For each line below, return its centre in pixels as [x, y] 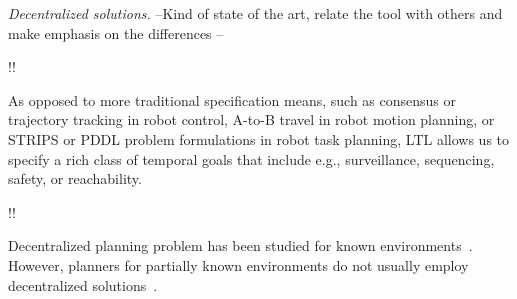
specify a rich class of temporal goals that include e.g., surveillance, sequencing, [251, 158]
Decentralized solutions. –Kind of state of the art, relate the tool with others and [255, 13]
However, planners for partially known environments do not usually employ [238, 264]
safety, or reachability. [75, 178]
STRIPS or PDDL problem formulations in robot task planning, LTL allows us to [259, 138]
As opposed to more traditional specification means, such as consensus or [232, 99]
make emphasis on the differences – [116, 32]
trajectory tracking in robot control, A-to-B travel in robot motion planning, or [251, 119]
